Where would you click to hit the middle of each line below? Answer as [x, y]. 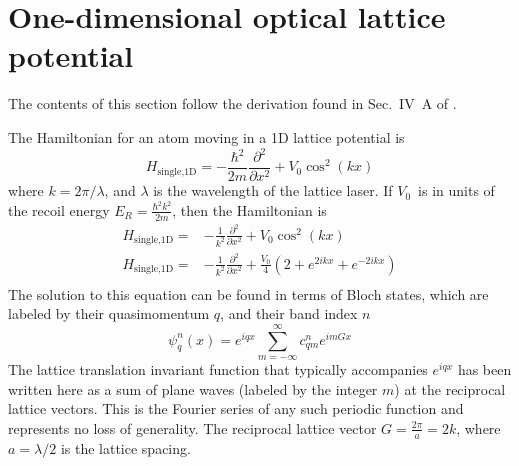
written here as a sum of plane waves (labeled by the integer [193, 388]
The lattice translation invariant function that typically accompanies [218, 369]
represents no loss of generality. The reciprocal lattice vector [192, 427]
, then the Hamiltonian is [249, 209]
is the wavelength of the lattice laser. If [273, 190]
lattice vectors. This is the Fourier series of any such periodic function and [236, 408]
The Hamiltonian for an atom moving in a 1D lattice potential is [206, 136]
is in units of [456, 190]
